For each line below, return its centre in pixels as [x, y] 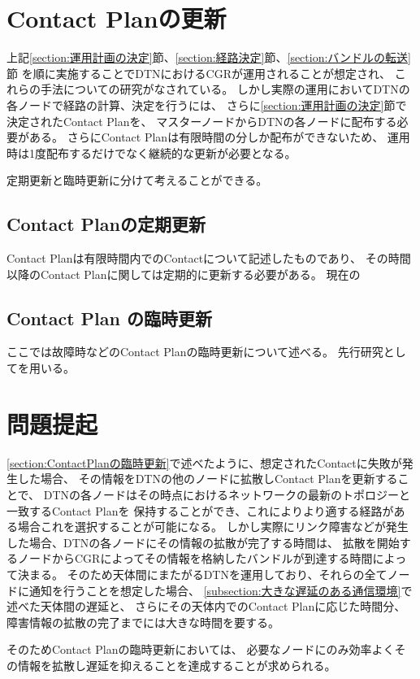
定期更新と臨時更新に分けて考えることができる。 [137, 180]
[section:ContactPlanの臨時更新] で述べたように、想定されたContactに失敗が [204, 462]
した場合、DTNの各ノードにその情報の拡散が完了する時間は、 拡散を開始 [203, 542]
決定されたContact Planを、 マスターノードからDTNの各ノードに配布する [202, 121]
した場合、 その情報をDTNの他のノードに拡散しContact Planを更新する [208, 479]
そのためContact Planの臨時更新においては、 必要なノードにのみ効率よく [201, 649]
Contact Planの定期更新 [106, 224]
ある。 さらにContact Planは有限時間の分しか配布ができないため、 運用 [219, 137]
